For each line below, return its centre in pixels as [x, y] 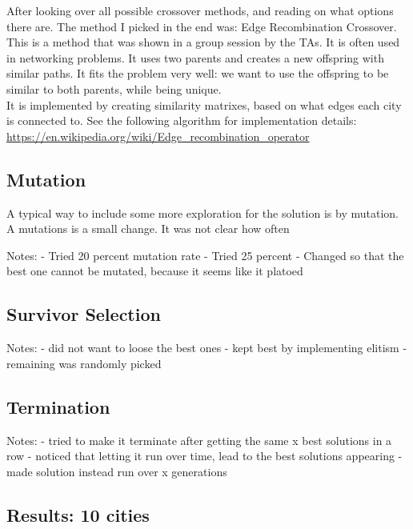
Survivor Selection [84, 314]
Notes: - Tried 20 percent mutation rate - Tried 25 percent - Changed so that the [205, 255]
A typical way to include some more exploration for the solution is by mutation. [202, 212]
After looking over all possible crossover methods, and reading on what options [200, 10]
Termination [58, 406]
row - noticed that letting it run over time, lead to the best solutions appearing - [204, 456]
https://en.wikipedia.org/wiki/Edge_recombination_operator [158, 136]
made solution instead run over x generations [117, 471]
